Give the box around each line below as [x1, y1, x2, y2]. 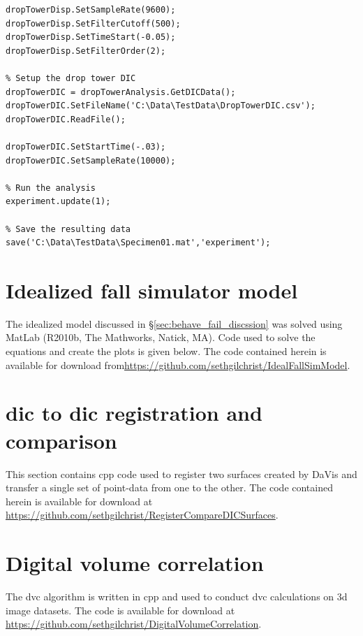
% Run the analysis [6, 182, 96, 193]
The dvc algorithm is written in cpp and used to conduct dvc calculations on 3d [6, 589, 348, 603]
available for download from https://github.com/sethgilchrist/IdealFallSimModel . [6, 357, 350, 372]
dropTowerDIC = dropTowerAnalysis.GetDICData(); [6, 87, 236, 97]
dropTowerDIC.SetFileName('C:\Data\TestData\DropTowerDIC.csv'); [6, 101, 316, 111]
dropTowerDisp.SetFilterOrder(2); [6, 45, 166, 56]
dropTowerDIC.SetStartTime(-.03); [6, 141, 166, 152]
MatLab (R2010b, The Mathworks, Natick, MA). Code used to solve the [6, 330, 316, 345]
